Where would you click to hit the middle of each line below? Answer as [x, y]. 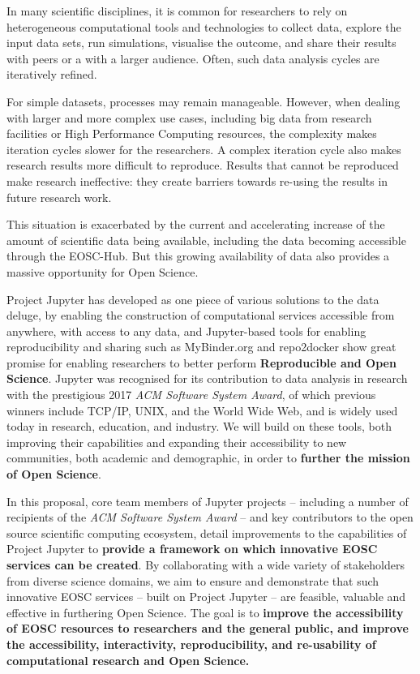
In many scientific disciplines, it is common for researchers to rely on [177, 11]
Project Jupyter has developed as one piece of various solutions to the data [193, 299]
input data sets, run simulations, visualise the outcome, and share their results [201, 43]
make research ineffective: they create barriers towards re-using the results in [197, 180]
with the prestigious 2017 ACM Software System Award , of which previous [191, 395]
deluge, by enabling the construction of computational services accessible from [201, 315]
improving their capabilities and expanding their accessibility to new [177, 442]
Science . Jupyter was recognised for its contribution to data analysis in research [207, 378]
